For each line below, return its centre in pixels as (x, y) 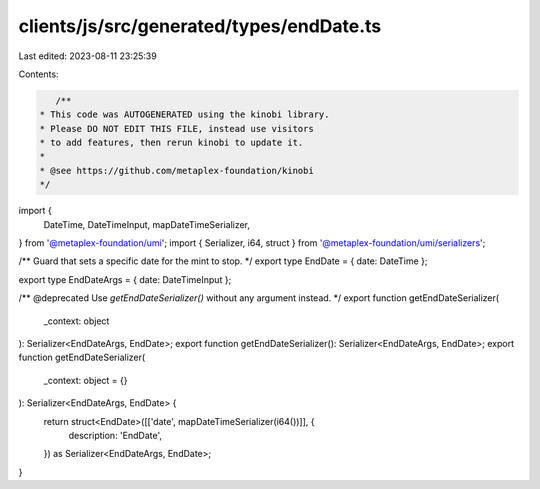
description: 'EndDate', (115, 435)
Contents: (38, 74)
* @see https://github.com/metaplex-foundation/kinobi (176, 170)
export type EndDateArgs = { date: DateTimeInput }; (125, 279)
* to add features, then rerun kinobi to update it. (171, 143)
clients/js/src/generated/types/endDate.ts (200, 26)
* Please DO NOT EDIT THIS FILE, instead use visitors (176, 128)
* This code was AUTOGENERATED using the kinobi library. (184, 114)
